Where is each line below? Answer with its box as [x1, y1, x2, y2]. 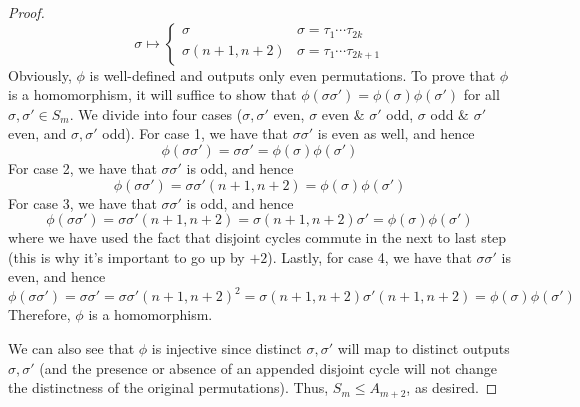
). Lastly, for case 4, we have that [267, 246, 472, 267]
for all [463, 84, 500, 105]
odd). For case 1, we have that [102, 123, 289, 144]
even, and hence [8, 266, 106, 287]
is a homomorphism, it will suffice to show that [8, 84, 297, 105]
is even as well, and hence [317, 123, 475, 144]
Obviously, [8, 64, 72, 85]
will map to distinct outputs [337, 338, 510, 359]
